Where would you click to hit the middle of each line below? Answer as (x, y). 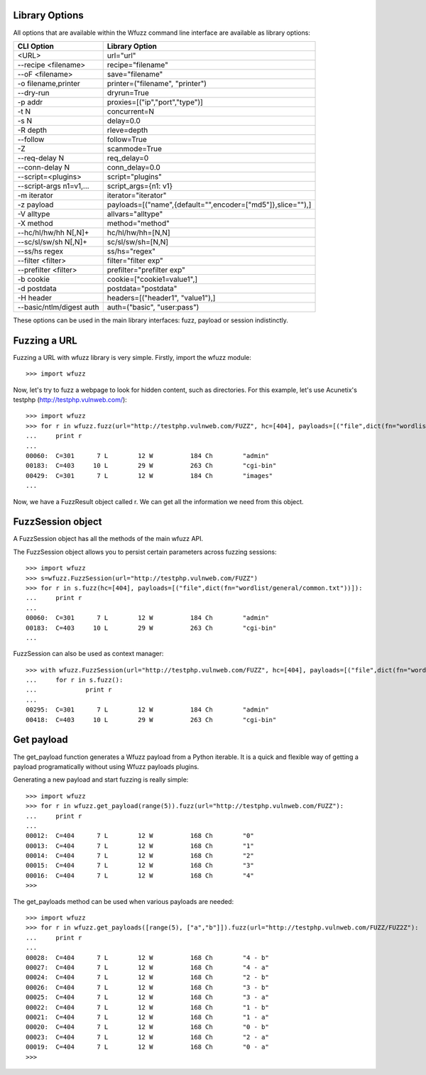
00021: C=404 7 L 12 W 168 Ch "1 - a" (147, 1017)
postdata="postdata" (142, 288)
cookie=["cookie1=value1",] (152, 279)
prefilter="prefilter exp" (146, 270)
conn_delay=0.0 (134, 167)
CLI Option (36, 46)
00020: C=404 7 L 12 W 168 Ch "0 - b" (147, 1027)
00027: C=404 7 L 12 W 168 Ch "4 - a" (147, 967)
